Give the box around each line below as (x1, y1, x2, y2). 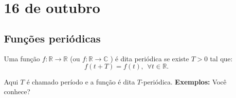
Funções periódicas (4, 30, 101, 45)
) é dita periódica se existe (110, 53, 189, 63)
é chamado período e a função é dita (26, 77, 135, 87)
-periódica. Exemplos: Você (141, 77, 227, 87)
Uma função (4, 53, 40, 63)
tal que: (210, 53, 233, 63)
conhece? (4, 86, 31, 96)
